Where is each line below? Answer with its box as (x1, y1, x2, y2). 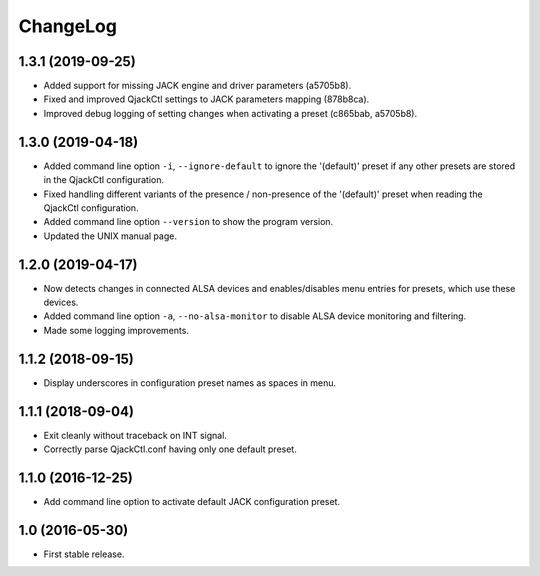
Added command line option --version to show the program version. (43, 216, 334, 228)
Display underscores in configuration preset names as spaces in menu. (43, 376, 337, 389)
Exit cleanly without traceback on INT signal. (43, 429, 227, 441)
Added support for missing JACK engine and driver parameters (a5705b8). (43, 80, 352, 92)
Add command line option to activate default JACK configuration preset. (43, 495, 340, 507)
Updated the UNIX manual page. (43, 230, 177, 242)
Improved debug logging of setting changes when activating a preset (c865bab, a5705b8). (43, 107, 418, 119)
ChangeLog (18, 15, 117, 37)
